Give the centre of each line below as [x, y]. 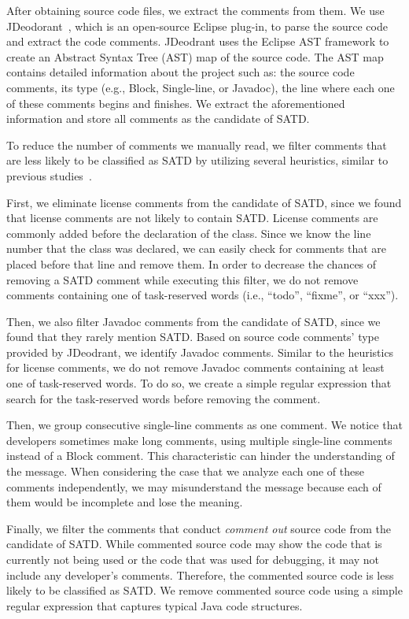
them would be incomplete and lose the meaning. [125, 502]
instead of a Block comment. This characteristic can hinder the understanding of [201, 456]
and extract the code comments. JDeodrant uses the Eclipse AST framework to [198, 41]
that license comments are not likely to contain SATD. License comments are [192, 218]
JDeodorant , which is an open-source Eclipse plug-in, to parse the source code [197, 26]
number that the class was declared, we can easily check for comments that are [197, 248]
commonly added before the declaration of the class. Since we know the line [189, 233]
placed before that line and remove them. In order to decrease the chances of [192, 263]
